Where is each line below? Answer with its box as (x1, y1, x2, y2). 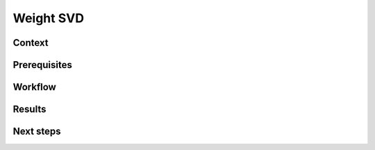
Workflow (12, 81, 57, 93)
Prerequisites (12, 59, 72, 71)
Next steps (12, 126, 61, 137)
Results (12, 103, 47, 115)
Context (12, 37, 49, 49)
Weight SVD (12, 10, 85, 26)
